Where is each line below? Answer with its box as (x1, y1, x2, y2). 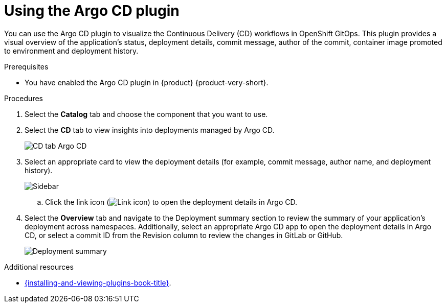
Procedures (4, 93, 43, 103)
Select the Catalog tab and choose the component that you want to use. (25, 109, 268, 119)
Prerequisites (4, 62, 49, 71)
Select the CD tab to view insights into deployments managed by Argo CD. (25, 125, 275, 134)
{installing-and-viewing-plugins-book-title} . (25, 278, 171, 287)
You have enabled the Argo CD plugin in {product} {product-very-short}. (25, 78, 269, 87)
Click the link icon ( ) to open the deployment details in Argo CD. (45, 197, 297, 206)
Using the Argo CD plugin (4, 2, 180, 19)
